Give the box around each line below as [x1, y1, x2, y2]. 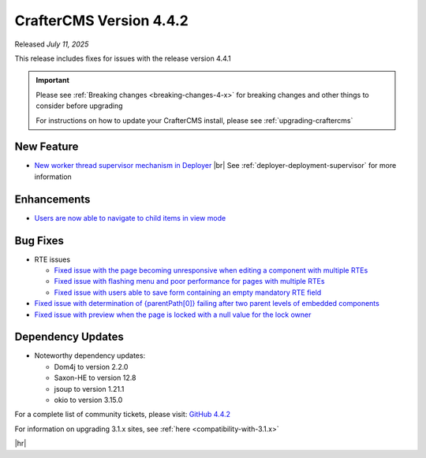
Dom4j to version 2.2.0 [54, 362, 129, 371]
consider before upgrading [35, 101, 123, 110]
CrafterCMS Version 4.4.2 [14, 12, 189, 29]
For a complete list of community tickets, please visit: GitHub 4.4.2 [14, 410, 231, 419]
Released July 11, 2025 [14, 39, 89, 49]
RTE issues [34, 255, 71, 264]
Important [35, 76, 70, 85]
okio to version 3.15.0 [54, 395, 123, 405]
